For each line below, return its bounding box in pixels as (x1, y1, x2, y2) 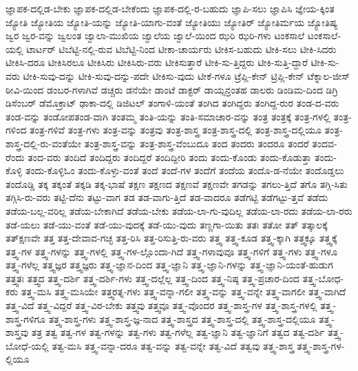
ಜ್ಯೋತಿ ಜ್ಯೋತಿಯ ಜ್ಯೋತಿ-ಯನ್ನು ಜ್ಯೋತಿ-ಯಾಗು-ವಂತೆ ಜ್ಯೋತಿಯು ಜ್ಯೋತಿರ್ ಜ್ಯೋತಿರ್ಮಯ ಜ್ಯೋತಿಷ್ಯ (6, 14, 338, 29)
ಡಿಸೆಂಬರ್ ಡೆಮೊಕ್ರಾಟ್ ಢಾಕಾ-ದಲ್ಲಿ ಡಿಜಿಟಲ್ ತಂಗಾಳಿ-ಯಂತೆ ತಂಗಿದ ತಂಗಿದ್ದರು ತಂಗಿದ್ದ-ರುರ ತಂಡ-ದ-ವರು (6, 96, 339, 110)
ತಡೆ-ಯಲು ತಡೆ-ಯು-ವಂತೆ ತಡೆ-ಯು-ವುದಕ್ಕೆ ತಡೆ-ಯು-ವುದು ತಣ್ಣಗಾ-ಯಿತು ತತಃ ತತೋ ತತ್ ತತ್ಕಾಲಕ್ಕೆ (6, 217, 328, 231)
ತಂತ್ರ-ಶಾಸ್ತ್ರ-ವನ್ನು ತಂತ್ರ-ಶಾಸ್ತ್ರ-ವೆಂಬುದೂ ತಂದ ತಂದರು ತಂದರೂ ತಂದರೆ (84, 136, 309, 150)
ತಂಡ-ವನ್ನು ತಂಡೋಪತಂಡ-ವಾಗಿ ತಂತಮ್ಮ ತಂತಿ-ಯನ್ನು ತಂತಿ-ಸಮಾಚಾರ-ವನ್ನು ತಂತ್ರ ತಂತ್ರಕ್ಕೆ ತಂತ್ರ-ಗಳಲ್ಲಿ (6, 109, 330, 123)
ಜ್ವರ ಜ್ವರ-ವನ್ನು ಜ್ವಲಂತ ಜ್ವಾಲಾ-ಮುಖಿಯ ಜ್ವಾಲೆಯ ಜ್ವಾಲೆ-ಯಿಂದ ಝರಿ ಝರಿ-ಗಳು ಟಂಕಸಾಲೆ (6, 28, 305, 43)
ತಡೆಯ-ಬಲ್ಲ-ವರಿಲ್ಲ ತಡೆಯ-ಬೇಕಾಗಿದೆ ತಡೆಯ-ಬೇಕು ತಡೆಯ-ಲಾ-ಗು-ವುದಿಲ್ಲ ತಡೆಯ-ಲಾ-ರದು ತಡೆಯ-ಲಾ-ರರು (6, 203, 352, 218)
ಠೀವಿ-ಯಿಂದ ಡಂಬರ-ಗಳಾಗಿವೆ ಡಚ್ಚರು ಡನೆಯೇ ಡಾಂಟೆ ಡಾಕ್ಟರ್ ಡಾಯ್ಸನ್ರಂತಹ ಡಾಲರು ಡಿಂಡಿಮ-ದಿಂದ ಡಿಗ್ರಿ (6, 82, 338, 96)
